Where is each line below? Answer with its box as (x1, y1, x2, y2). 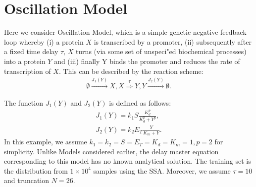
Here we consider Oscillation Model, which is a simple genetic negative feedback (4, 27, 247, 37)
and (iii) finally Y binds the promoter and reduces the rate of (54, 56, 240, 66)
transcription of (4, 65, 51, 76)
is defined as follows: (109, 97, 171, 108)
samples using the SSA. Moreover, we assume (93, 165, 231, 176)
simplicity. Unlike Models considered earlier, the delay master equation (4, 146, 219, 156)
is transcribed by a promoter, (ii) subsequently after (94, 36, 252, 47)
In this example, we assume (4, 136, 87, 147)
